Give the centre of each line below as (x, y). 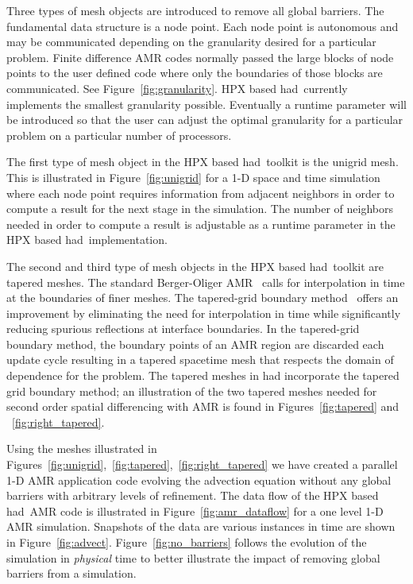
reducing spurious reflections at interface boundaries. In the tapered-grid (183, 329)
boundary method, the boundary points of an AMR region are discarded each (195, 344)
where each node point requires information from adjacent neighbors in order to (201, 193)
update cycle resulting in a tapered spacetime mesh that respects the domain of (200, 360)
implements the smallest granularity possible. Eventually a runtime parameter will (206, 104)
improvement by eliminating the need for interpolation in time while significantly (204, 313)
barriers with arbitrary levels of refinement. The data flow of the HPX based (193, 495)
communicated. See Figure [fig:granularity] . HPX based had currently (177, 88)
